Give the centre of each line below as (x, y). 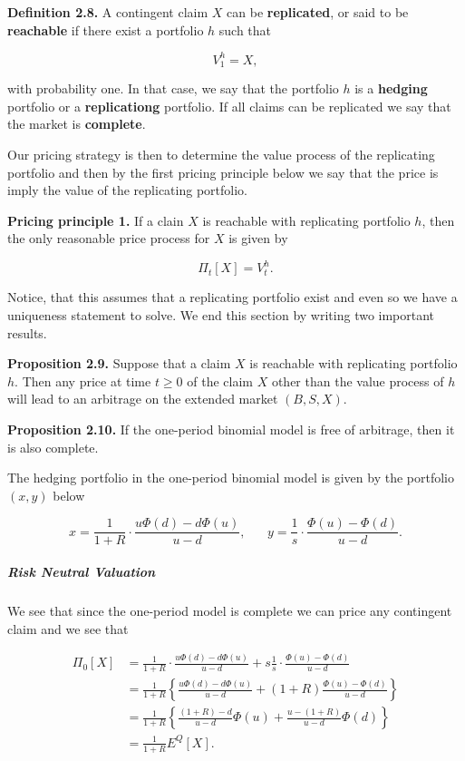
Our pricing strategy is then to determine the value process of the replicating (221, 154)
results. (27, 332)
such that (245, 29)
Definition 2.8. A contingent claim (108, 12)
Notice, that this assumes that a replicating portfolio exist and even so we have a (232, 297)
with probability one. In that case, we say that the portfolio (173, 88)
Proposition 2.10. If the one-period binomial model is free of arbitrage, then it (231, 429)
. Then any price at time (83, 380)
